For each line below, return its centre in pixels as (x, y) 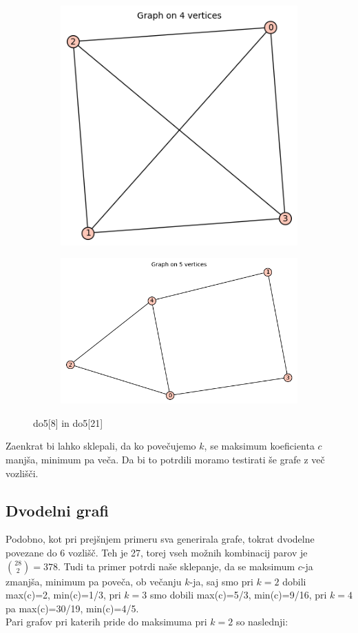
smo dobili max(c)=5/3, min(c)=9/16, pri (238, 595)
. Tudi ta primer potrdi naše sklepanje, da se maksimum (176, 566)
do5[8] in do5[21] (68, 422)
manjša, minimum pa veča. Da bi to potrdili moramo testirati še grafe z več (165, 459)
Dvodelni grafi (57, 510)
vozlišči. (22, 473)
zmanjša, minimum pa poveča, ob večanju (94, 581)
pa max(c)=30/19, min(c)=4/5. (72, 608)
